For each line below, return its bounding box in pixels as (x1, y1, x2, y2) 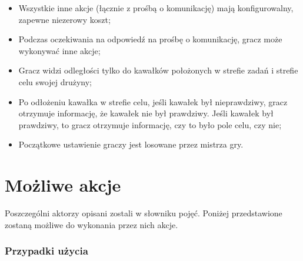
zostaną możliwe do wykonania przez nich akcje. (5, 218, 178, 230)
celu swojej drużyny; (18, 75, 92, 88)
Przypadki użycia (5, 243, 88, 258)
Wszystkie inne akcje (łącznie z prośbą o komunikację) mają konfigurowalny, (18, 2, 294, 14)
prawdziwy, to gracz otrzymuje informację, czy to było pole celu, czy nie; (18, 118, 282, 130)
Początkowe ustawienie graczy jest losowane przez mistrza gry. (18, 138, 244, 150)
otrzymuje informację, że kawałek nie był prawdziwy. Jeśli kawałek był (18, 107, 274, 119)
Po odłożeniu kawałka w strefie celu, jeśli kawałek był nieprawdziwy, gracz (18, 95, 288, 108)
